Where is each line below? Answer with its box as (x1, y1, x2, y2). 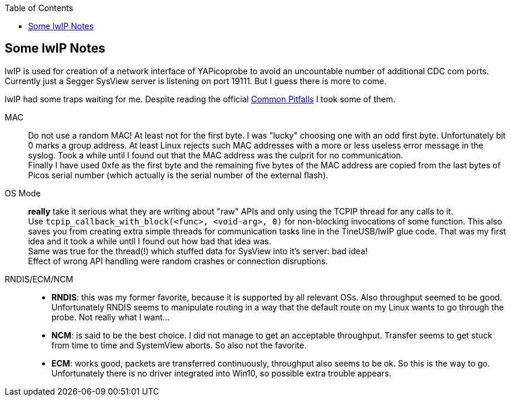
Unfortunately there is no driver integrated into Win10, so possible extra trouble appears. (51, 368, 392, 378)
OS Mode (5, 188, 41, 198)
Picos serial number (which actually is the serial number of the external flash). (28, 170, 329, 180)
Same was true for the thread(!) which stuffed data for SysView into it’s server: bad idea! (28, 246, 368, 256)
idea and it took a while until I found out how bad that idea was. (28, 236, 271, 246)
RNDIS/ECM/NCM (5, 274, 74, 284)
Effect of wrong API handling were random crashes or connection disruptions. (28, 255, 328, 266)
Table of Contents (5, 3, 74, 13)
